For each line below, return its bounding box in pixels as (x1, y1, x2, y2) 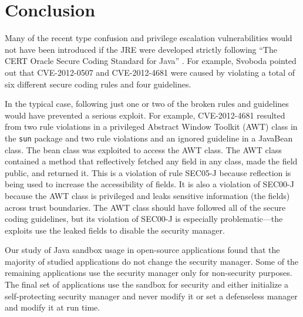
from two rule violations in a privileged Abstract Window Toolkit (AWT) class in (5, 120, 298, 133)
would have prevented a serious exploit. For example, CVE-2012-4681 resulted (5, 109, 285, 121)
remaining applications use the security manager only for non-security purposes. (5, 267, 292, 279)
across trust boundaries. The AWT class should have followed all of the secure (5, 201, 286, 213)
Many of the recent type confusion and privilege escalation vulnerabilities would (5, 32, 292, 44)
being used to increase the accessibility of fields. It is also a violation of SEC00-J (5, 178, 294, 190)
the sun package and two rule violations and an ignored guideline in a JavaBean (5, 131, 293, 144)
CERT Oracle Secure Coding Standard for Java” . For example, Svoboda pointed (5, 55, 297, 67)
